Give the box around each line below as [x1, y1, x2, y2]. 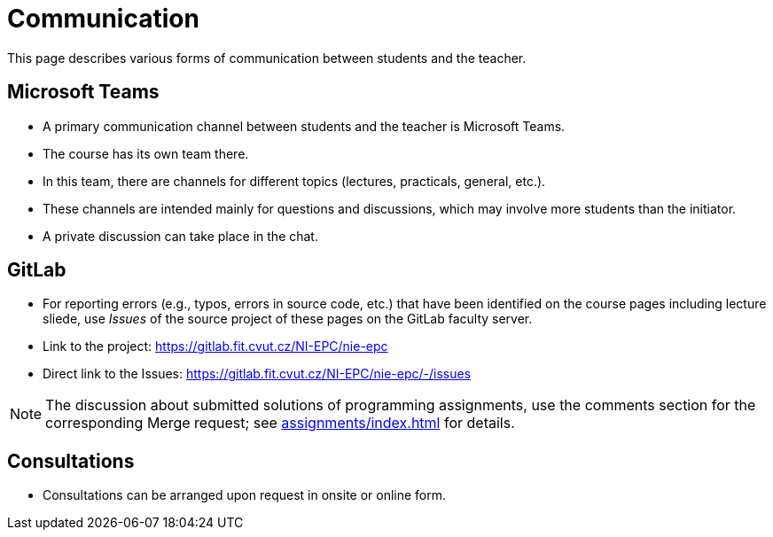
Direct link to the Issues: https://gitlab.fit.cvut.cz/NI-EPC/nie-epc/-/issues [43, 366, 472, 382]
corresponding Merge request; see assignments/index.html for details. [45, 414, 515, 432]
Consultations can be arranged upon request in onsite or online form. [43, 487, 447, 503]
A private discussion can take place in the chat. [43, 228, 318, 244]
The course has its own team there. [43, 145, 249, 161]
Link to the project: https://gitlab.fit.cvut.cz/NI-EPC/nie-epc [43, 339, 388, 354]
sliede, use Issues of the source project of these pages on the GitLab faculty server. [43, 311, 533, 327]
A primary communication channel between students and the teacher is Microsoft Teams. [43, 118, 566, 134]
